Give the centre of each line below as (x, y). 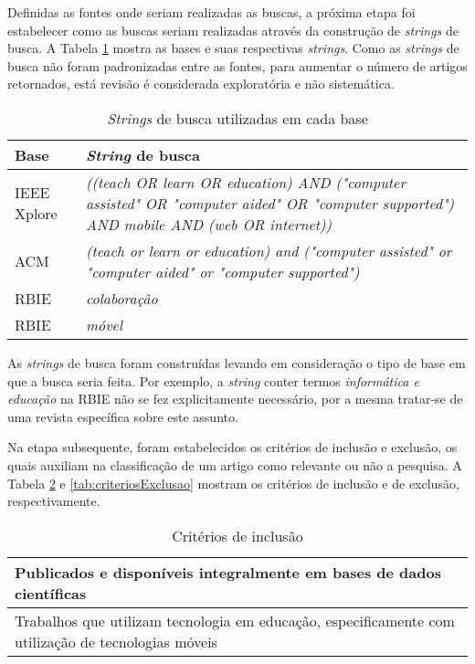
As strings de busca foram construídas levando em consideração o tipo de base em (237, 362)
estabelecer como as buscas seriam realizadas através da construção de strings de (233, 30)
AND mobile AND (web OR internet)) (209, 224)
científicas (51, 593)
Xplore (36, 214)
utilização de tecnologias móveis (116, 641)
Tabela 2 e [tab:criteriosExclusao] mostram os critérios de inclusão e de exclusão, (233, 483)
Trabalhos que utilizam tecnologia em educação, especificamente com (235, 620)
